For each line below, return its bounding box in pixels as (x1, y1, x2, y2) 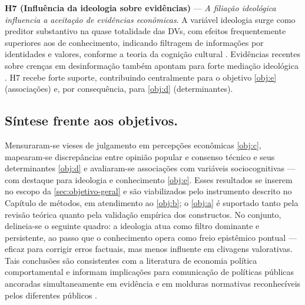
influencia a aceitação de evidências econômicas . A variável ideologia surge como (5, 13, 296, 25)
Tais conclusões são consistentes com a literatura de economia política (5, 254, 257, 266)
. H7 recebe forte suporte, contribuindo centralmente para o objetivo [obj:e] (5, 71, 277, 83)
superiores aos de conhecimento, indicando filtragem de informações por (5, 36, 264, 48)
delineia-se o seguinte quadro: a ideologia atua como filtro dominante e (5, 220, 260, 232)
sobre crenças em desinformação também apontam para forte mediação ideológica (5, 59, 299, 71)
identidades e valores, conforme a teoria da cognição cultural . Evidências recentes (5, 48, 300, 60)
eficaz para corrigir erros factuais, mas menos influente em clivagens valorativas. (5, 243, 293, 255)
